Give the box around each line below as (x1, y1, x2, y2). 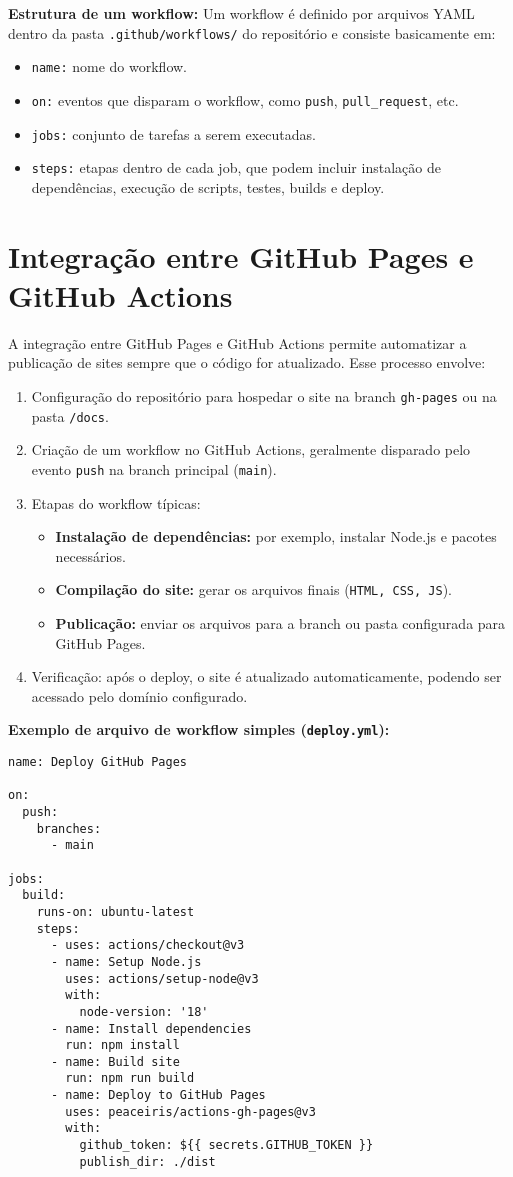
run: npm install (65, 1038, 180, 1053)
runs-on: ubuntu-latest (36, 904, 195, 919)
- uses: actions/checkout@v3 (50, 938, 245, 953)
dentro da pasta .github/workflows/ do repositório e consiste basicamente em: (8, 22, 496, 43)
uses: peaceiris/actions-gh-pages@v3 (65, 1104, 316, 1119)
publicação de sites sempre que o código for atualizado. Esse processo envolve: (8, 352, 486, 373)
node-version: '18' (79, 1004, 209, 1019)
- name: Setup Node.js (50, 954, 202, 969)
